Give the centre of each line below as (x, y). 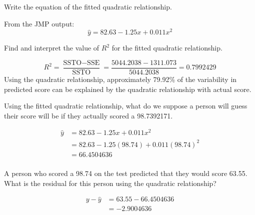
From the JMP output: (39, 23)
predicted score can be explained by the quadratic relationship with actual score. (128, 89)
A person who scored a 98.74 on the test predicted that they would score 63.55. (126, 173)
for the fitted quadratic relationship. (167, 48)
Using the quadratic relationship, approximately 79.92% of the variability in (120, 79)
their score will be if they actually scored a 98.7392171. (88, 115)
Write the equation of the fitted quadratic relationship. (88, 6)
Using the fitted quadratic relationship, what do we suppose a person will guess (126, 106)
